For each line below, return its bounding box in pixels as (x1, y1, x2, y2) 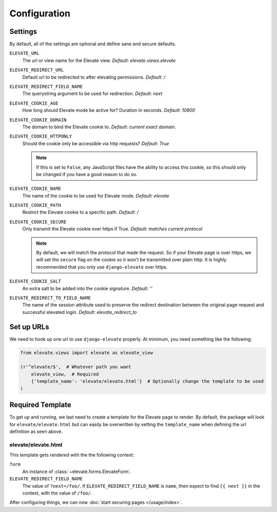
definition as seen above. (9, 428, 63, 435)
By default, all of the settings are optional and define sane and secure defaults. (9, 41, 176, 47)
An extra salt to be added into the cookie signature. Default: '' (22, 285, 153, 291)
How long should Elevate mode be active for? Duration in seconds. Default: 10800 (22, 107, 195, 113)
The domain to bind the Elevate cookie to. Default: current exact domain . (22, 124, 176, 130)
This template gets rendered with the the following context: (9, 452, 134, 458)
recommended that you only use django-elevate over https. (36, 264, 168, 270)
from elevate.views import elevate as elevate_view (20, 349, 153, 356)
